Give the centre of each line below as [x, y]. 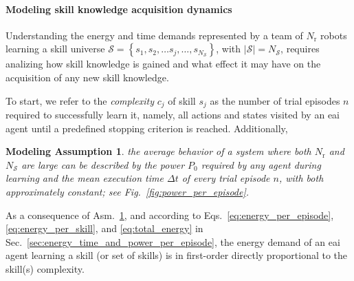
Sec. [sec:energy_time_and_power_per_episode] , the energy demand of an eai [173, 241]
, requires [300, 49]
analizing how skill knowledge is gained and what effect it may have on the [163, 64]
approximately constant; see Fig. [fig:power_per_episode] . [128, 191]
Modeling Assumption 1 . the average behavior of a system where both [158, 151]
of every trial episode [226, 178]
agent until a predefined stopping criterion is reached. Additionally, [147, 128]
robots [334, 35]
